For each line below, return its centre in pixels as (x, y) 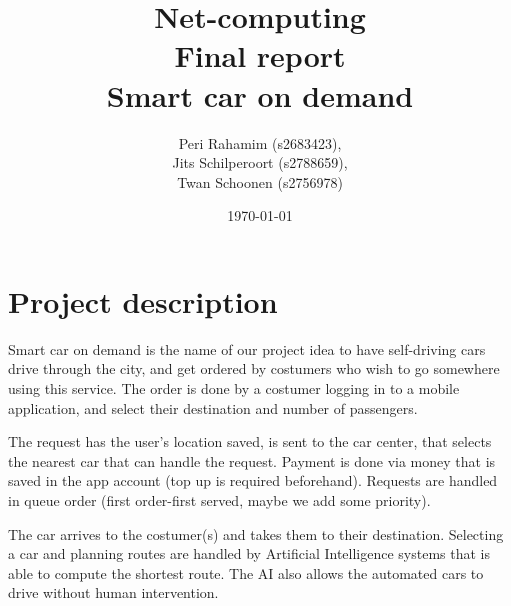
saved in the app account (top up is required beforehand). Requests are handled (253, 480)
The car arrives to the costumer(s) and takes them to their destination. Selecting (256, 533)
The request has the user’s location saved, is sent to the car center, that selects (250, 441)
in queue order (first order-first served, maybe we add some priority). (219, 499)
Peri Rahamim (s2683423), (260, 142)
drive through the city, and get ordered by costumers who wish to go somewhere (254, 368)
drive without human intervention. (113, 592)
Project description (143, 300)
